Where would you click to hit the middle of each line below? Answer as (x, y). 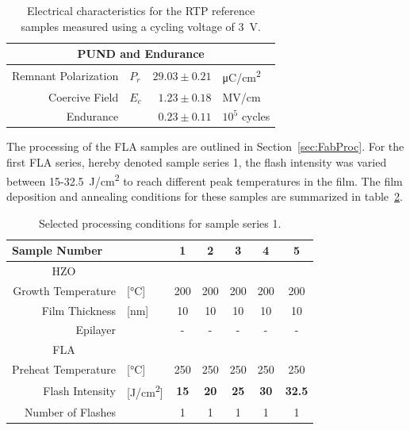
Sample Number (57, 250)
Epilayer (96, 330)
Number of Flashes (70, 411)
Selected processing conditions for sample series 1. (160, 223)
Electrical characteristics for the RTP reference (141, 10)
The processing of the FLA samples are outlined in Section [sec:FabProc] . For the (205, 146)
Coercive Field (84, 96)
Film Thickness (79, 310)
